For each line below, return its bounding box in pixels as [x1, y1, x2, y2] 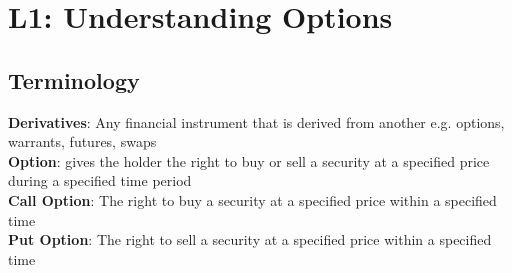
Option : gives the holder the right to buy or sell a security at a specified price [8, 150, 490, 171]
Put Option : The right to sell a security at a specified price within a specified [8, 229, 492, 250]
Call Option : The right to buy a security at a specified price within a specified [8, 189, 497, 210]
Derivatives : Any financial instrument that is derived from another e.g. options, [8, 111, 505, 132]
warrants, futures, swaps [8, 131, 157, 152]
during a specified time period [8, 170, 192, 191]
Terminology [8, 64, 140, 95]
